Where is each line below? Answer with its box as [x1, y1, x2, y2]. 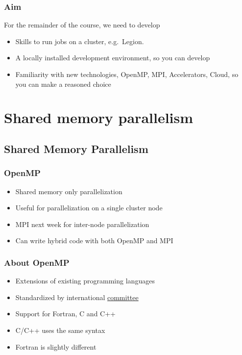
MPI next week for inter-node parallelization [15, 219, 149, 229]
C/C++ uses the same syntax [15, 325, 105, 335]
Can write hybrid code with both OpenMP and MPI [15, 235, 173, 246]
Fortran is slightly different [15, 341, 97, 352]
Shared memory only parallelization [15, 186, 122, 196]
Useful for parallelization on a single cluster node [15, 203, 163, 213]
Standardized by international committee [15, 292, 139, 302]
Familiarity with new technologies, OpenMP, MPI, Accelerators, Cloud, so [15, 69, 239, 79]
